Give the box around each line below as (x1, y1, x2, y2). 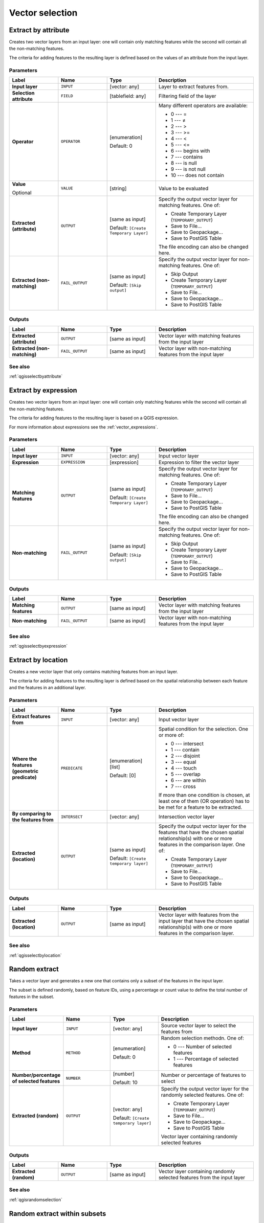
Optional (12, 189, 32, 196)
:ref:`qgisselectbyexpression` (9, 643, 68, 649)
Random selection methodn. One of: (161, 1035, 244, 1042)
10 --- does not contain (171, 172, 224, 179)
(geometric (12, 768, 39, 775)
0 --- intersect (171, 740, 204, 747)
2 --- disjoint (171, 752, 200, 759)
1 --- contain (171, 747, 200, 753)
